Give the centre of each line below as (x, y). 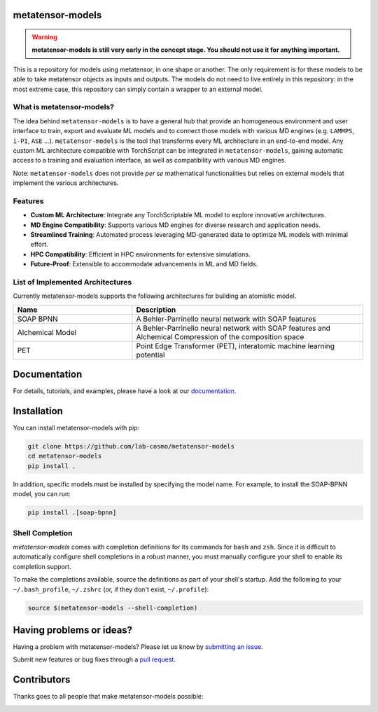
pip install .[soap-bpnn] (72, 513)
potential (150, 355)
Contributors (42, 680)
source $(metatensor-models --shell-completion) (113, 608)
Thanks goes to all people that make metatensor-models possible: (108, 697)
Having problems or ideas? (73, 630)
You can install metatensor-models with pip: (76, 428)
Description (156, 310)
